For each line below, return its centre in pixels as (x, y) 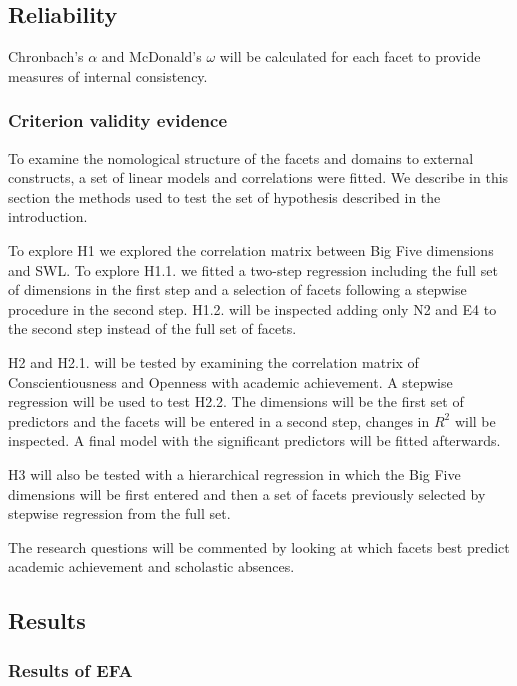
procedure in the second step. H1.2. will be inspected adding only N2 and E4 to (252, 308)
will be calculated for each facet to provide (350, 56)
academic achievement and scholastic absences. (151, 566)
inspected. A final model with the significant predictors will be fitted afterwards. (254, 440)
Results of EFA (70, 669)
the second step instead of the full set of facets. (152, 328)
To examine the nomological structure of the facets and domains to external (241, 157)
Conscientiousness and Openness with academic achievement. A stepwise (230, 381)
